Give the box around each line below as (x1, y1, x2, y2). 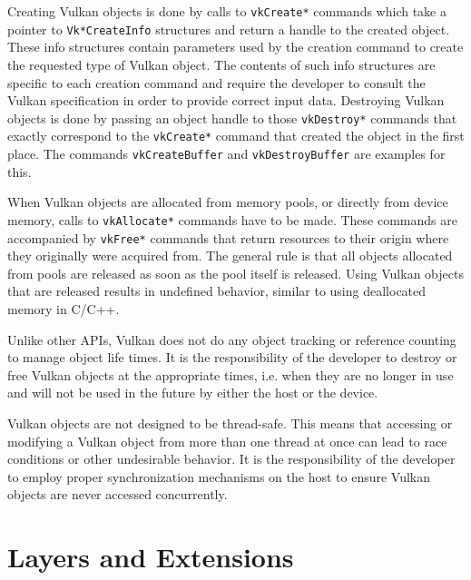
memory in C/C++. (7, 299, 120, 318)
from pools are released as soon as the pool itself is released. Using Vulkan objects (7, 263, 464, 282)
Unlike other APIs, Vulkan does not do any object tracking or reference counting (7, 329, 456, 349)
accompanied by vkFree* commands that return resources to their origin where (7, 228, 449, 247)
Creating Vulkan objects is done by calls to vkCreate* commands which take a (7, 2, 446, 20)
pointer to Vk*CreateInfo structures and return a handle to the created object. (7, 19, 450, 38)
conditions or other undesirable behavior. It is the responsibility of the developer (7, 449, 456, 468)
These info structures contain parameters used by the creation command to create (7, 37, 464, 56)
